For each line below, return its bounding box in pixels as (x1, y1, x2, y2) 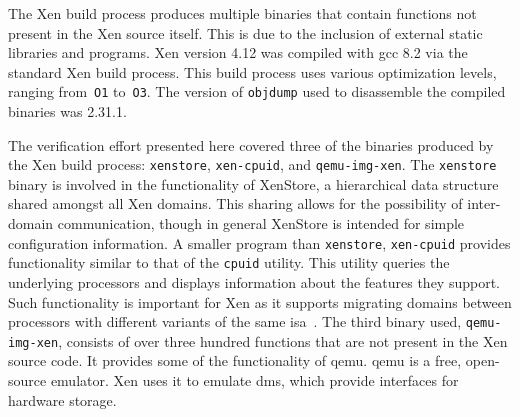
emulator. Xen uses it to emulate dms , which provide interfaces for (50, 370, 459, 391)
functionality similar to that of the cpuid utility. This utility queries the (8, 252, 450, 273)
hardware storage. (8, 389, 117, 410)
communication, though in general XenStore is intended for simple (57, 213, 465, 234)
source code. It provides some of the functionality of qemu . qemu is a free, (8, 350, 462, 371)
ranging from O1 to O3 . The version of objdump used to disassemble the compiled (8, 81, 506, 102)
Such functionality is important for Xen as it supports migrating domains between (8, 291, 512, 312)
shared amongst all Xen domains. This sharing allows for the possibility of (8, 193, 463, 214)
